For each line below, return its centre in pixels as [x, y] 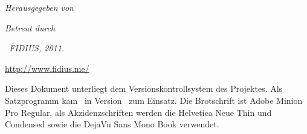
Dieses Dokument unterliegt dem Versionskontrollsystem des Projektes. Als [144, 88]
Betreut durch [30, 27]
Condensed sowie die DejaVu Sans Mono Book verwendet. [112, 124]
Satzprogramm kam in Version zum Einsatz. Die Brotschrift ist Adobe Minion [154, 100]
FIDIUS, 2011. [37, 48]
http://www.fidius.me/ [47, 68]
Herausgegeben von [39, 7]
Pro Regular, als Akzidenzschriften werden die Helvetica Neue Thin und [138, 112]
